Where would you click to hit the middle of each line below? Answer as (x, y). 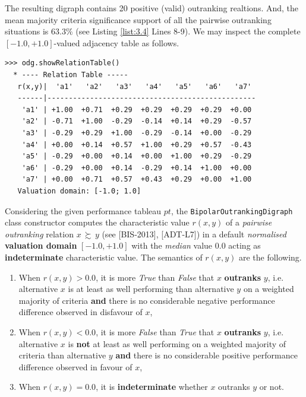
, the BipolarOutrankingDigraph (232, 210)
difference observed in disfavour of (81, 312)
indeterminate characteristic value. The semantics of (104, 257)
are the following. (270, 257)
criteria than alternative (62, 355)
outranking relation (39, 234)
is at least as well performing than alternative (151, 289)
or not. (272, 387)
